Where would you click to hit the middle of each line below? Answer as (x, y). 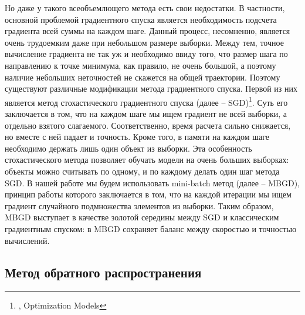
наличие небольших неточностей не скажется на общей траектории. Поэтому (143, 77)
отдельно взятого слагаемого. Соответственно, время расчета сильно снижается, (148, 125)
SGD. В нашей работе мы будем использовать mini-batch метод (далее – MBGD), (152, 182)
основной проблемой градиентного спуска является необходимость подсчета (141, 19)
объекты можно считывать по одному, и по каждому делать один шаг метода (142, 171)
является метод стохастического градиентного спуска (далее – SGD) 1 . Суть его (146, 101)
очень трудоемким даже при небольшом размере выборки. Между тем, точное (144, 42)
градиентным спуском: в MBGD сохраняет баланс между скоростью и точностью (151, 228)
